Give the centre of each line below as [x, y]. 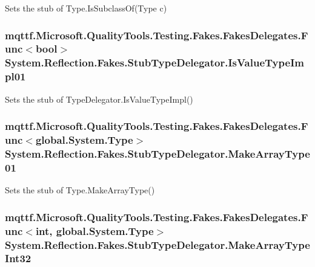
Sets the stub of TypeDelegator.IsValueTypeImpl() [99, 99]
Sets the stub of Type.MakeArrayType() [80, 190]
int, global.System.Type [94, 230]
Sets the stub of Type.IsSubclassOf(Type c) [86, 8]
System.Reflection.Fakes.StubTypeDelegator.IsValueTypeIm [154, 63]
